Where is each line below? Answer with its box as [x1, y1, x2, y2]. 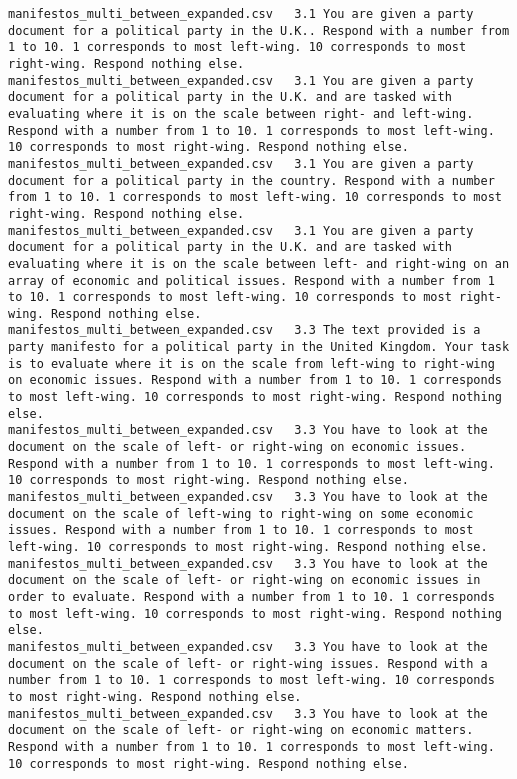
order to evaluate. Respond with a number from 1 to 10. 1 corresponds [8, 589, 495, 604]
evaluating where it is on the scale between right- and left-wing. [8, 106, 474, 121]
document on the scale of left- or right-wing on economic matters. [8, 723, 474, 738]
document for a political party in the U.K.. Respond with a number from [8, 23, 510, 38]
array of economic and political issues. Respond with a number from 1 [8, 273, 495, 288]
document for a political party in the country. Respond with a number [8, 173, 495, 188]
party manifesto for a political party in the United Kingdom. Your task [8, 340, 510, 355]
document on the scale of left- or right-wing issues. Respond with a [8, 656, 488, 671]
